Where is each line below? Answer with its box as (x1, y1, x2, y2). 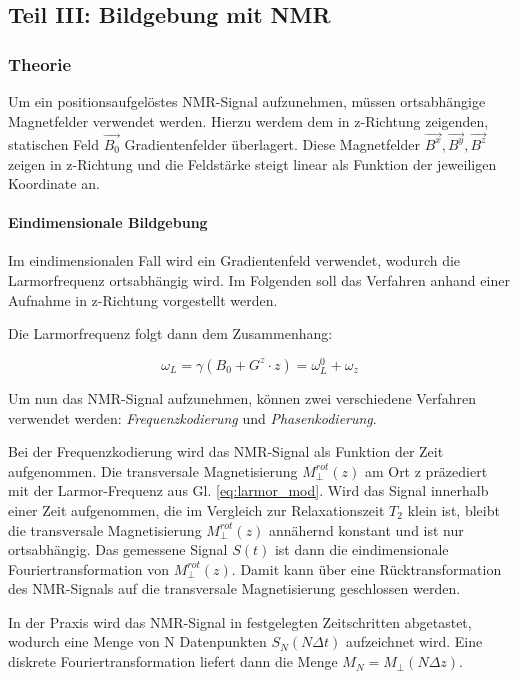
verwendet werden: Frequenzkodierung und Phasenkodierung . (8, 407, 377, 428)
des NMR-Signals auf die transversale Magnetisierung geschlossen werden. (8, 578, 461, 599)
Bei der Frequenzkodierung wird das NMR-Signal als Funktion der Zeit (8, 441, 444, 462)
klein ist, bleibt (407, 499, 500, 520)
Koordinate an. (8, 173, 100, 194)
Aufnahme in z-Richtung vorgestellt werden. (8, 289, 278, 310)
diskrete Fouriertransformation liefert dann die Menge (8, 651, 338, 672)
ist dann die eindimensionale (274, 539, 449, 560)
